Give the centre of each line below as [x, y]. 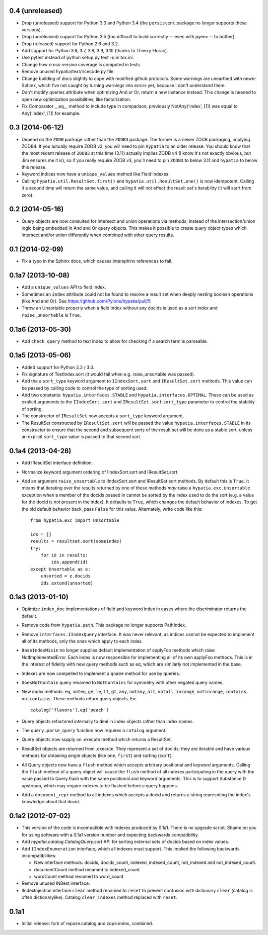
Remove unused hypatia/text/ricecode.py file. [68, 72]
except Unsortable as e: [61, 569]
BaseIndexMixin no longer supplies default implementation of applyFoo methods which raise [118, 650]
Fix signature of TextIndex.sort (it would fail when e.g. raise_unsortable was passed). [108, 374]
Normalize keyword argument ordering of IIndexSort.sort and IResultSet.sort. [100, 472]
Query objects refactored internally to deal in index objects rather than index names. [108, 721]
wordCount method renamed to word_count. [79, 877]
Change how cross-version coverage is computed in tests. [81, 64]
